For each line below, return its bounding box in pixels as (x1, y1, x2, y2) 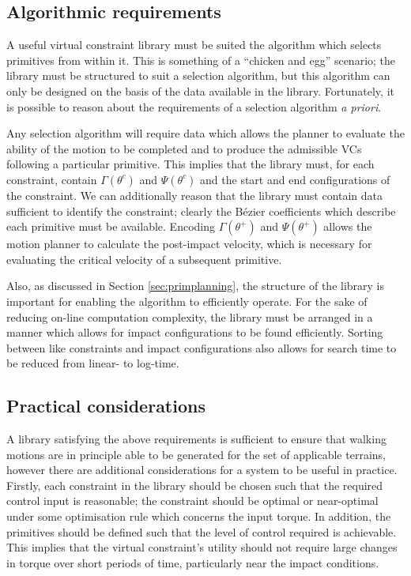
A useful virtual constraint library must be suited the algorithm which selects (6, 36, 382, 53)
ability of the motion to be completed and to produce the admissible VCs (6, 140, 362, 156)
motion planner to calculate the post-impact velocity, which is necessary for (6, 235, 372, 252)
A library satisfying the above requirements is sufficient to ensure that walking (6, 431, 386, 447)
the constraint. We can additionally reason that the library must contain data (6, 186, 383, 203)
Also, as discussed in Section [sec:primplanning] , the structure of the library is (6, 277, 385, 294)
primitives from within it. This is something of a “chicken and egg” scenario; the (6, 51, 396, 68)
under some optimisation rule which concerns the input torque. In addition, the (6, 508, 391, 525)
